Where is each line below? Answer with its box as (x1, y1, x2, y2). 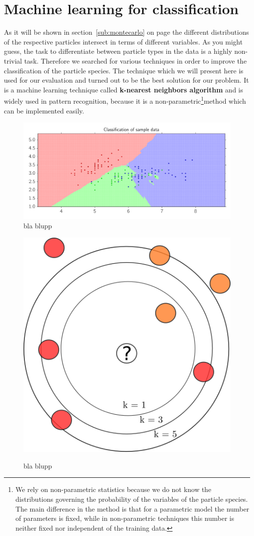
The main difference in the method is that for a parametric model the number (15, 503, 249, 514)
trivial (4, 55, 22, 66)
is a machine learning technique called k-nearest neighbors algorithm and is (4, 84, 243, 94)
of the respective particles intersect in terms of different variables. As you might (4, 36, 243, 46)
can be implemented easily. (4, 105, 85, 115)
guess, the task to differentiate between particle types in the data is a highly (4, 46, 233, 56)
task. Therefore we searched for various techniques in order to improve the (24, 55, 247, 66)
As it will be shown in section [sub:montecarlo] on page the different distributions (4, 27, 249, 37)
